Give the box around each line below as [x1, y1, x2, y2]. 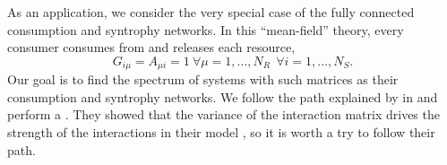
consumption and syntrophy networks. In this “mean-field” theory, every [7, 20, 404, 39]
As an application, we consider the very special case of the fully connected [7, 3, 415, 21]
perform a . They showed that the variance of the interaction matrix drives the [7, 105, 440, 124]
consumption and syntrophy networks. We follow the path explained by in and [7, 87, 438, 106]
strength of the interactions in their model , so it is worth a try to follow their [7, 123, 435, 142]
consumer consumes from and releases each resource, [7, 38, 296, 56]
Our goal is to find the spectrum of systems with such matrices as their [7, 70, 399, 89]
